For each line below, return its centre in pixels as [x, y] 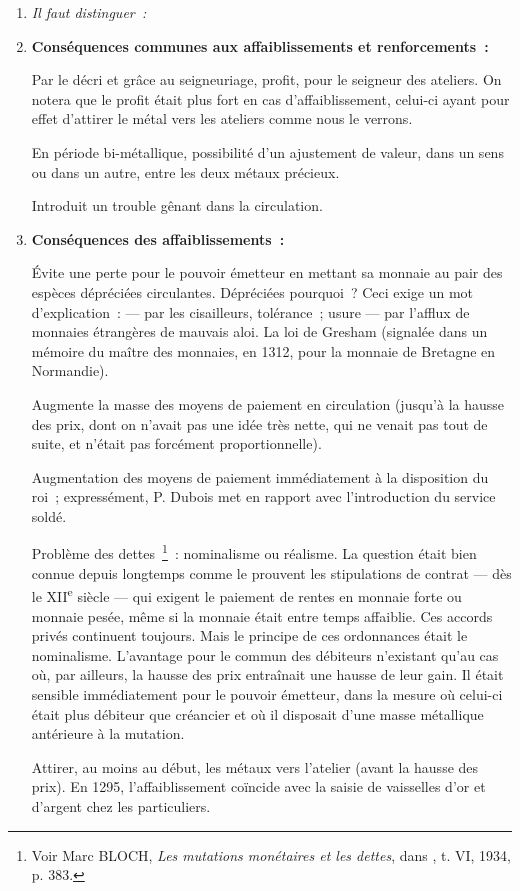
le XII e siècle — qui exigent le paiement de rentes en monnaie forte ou [246, 594]
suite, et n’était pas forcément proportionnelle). [176, 443]
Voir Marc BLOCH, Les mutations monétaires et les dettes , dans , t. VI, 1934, [271, 854]
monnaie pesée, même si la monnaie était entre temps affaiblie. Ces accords [262, 615]
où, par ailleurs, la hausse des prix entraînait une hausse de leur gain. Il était [267, 674]
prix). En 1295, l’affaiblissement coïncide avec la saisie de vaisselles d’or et [258, 786]
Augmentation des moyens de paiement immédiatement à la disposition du [260, 476]
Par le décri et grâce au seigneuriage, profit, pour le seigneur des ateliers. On [266, 79]
